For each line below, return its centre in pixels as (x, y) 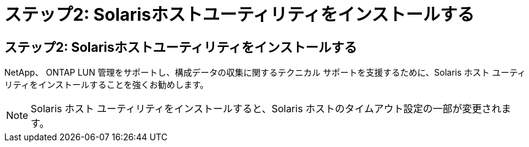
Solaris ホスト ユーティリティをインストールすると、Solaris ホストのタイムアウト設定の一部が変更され (266, 109)
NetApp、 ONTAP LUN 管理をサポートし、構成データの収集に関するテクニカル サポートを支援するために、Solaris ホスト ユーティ (265, 73)
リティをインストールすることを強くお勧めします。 (107, 85)
